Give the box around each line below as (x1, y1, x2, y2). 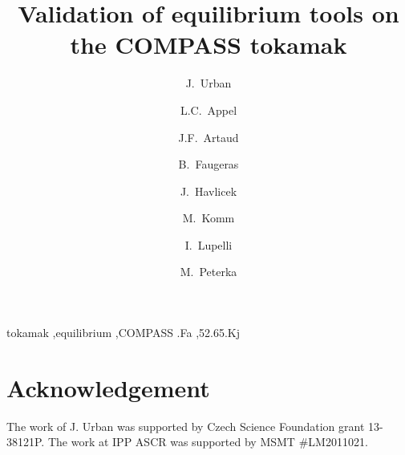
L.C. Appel (180, 101, 237, 118)
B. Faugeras (178, 156, 239, 173)
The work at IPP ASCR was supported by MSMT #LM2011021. (47, 433, 368, 450)
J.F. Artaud (178, 128, 239, 145)
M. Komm (182, 209, 235, 226)
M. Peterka (180, 263, 237, 280)
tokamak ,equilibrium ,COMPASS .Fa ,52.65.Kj (6, 324, 241, 341)
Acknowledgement (6, 371, 210, 404)
